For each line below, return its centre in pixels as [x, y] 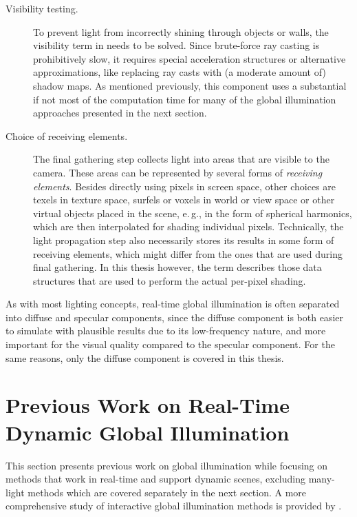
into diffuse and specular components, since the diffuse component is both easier [174, 317]
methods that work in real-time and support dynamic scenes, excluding [155, 479]
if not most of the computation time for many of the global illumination [185, 99]
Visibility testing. [42, 8]
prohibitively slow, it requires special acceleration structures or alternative [190, 58]
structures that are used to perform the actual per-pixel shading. [170, 280]
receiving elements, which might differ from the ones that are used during [188, 253]
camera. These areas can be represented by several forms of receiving [178, 172]
